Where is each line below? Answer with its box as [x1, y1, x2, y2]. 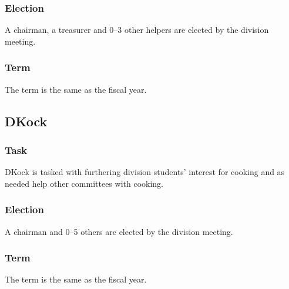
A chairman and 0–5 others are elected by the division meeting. [5, 225, 233, 237]
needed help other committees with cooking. [5, 177, 163, 189]
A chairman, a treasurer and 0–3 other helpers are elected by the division [5, 23, 269, 36]
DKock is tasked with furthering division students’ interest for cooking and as [5, 166, 285, 178]
